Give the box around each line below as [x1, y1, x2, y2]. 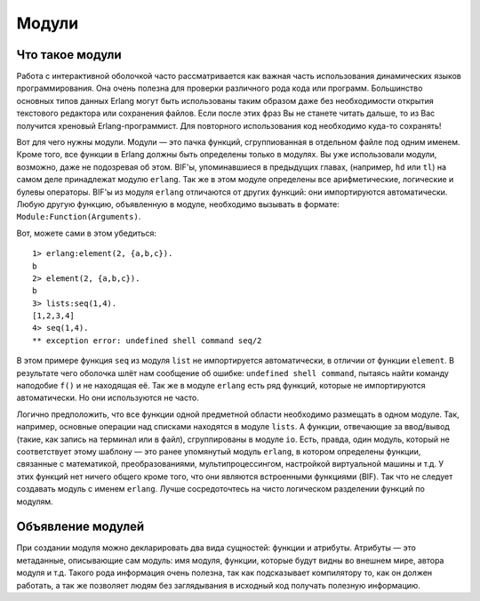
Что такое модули [16, 47, 122, 62]
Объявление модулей [16, 519, 145, 534]
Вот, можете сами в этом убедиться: [16, 228, 157, 238]
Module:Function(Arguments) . [16, 212, 141, 222]
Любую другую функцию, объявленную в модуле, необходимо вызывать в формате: [16, 198, 340, 209]
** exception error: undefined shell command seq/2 [32, 335, 262, 346]
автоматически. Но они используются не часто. [16, 392, 199, 404]
